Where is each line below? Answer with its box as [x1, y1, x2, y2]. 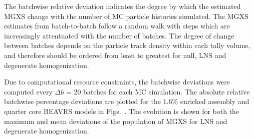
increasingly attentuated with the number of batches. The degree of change [4, 30, 234, 40]
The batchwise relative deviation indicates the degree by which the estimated [4, 1, 241, 11]
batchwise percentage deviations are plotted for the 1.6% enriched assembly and [4, 96, 249, 106]
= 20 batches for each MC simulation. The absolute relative [66, 86, 250, 96]
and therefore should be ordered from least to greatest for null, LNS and [4, 49, 226, 60]
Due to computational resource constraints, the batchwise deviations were [4, 76, 230, 87]
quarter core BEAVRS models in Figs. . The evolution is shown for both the [4, 105, 239, 116]
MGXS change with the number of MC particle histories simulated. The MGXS [4, 10, 248, 21]
